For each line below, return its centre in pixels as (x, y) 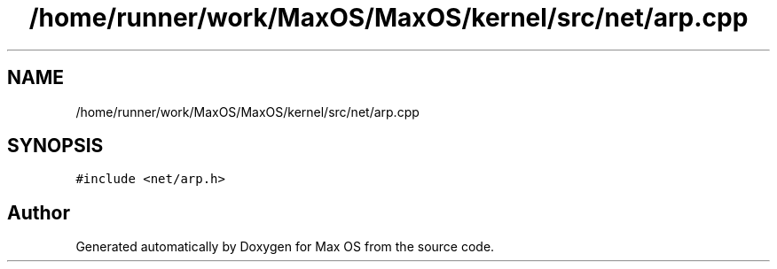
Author (39, 212)
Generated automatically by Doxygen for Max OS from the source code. (285, 247)
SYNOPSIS (55, 146)
